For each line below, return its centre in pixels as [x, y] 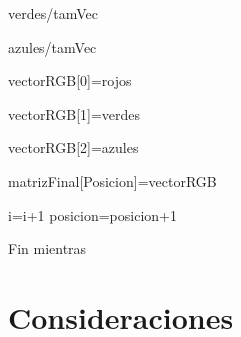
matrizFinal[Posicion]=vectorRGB [112, 180]
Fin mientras [47, 248]
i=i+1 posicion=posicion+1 [92, 214]
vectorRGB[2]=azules [73, 147]
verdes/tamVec [53, 13]
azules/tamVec [52, 46]
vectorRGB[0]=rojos [70, 80]
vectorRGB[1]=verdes [74, 113]
